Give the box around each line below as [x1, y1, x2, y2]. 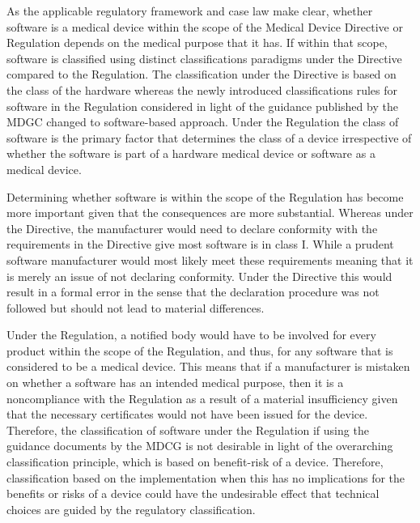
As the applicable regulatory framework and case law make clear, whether [6, 2, 373, 19]
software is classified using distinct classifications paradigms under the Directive [6, 49, 402, 66]
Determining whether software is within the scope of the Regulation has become [6, 188, 404, 205]
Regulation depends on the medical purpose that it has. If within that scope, [6, 34, 388, 51]
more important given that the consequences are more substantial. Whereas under [6, 204, 414, 221]
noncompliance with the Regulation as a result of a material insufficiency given [6, 389, 398, 406]
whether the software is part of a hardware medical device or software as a [6, 145, 375, 162]
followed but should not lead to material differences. [6, 299, 265, 316]
